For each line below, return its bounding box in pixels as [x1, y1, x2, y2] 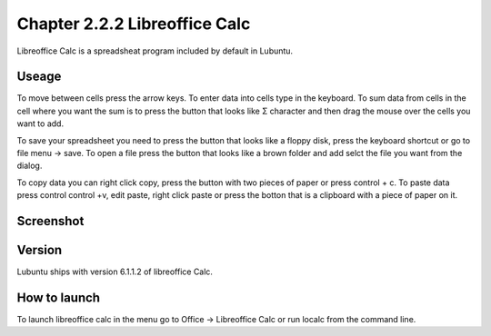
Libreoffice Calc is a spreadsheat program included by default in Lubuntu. [16, 45, 294, 56]
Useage [16, 69, 62, 84]
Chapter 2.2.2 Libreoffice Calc [16, 14, 251, 34]
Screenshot [16, 213, 85, 229]
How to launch [16, 290, 100, 305]
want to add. [16, 118, 64, 129]
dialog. [16, 160, 43, 172]
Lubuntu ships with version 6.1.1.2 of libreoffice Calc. [16, 266, 214, 277]
